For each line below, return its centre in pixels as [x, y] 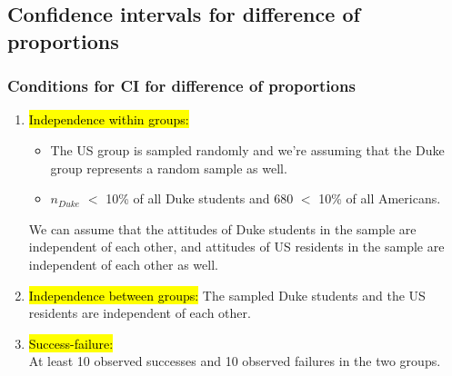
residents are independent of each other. [140, 313]
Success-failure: [71, 343]
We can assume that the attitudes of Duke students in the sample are [222, 228]
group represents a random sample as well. [169, 168]
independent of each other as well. [123, 264]
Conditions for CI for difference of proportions [181, 86]
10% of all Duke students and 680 [200, 198]
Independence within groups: [109, 119]
